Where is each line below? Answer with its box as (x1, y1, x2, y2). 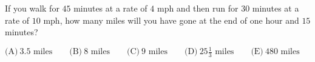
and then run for (176, 2, 239, 14)
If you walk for (5, 2, 59, 14)
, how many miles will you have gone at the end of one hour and (59, 13, 299, 26)
